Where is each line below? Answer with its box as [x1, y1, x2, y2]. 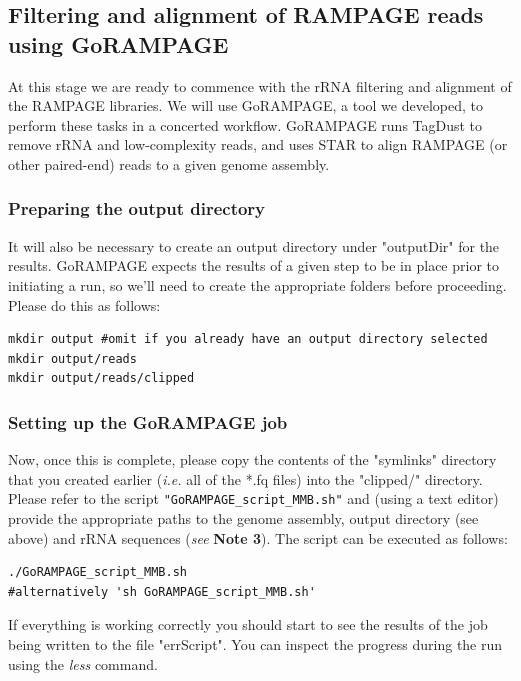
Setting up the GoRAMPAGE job [8, 409, 288, 434]
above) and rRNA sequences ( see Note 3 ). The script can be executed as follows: [8, 527, 508, 548]
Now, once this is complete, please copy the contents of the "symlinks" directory [8, 449, 497, 470]
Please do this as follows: [8, 294, 161, 315]
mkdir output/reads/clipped [8, 371, 195, 386]
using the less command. [8, 653, 158, 674]
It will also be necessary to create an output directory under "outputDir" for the [8, 235, 500, 256]
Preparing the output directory [8, 196, 266, 221]
